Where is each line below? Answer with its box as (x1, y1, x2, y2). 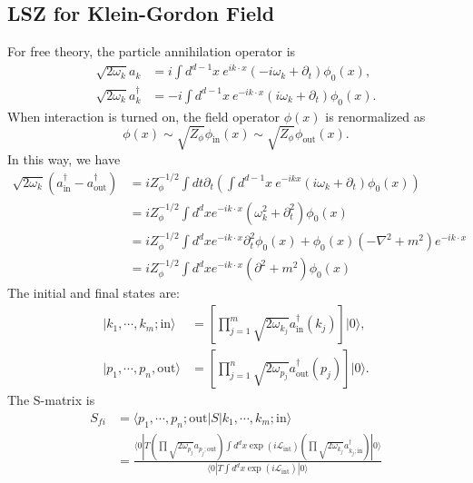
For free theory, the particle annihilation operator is (7, 42, 296, 61)
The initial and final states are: (7, 283, 180, 302)
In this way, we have (7, 149, 121, 168)
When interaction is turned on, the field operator (7, 106, 281, 125)
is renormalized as (325, 106, 426, 125)
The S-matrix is (7, 390, 95, 409)
